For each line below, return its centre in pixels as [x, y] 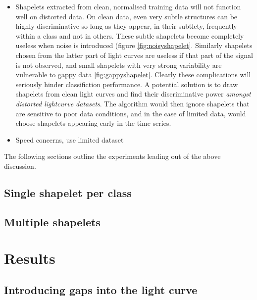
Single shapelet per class [68, 192]
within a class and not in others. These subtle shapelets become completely [130, 35]
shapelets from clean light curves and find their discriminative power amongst [133, 94]
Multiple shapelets [52, 222]
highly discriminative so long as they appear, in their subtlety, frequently [126, 26]
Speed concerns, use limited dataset [70, 139]
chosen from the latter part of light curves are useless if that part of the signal [134, 55]
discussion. [20, 166]
